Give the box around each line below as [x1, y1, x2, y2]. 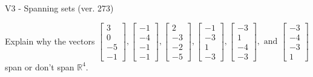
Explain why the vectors [5, 34, 95, 47]
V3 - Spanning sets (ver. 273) [5, 2, 114, 14]
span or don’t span [5, 60, 74, 73]
